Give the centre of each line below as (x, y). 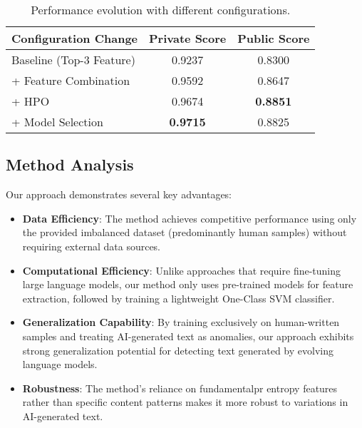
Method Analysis (70, 164)
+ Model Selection (57, 122)
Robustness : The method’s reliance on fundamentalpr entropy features (180, 388)
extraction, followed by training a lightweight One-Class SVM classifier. (179, 298)
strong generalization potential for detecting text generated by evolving (178, 350)
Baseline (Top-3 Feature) (73, 60)
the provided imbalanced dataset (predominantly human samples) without (185, 232)
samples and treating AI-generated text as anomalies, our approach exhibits (188, 336)
